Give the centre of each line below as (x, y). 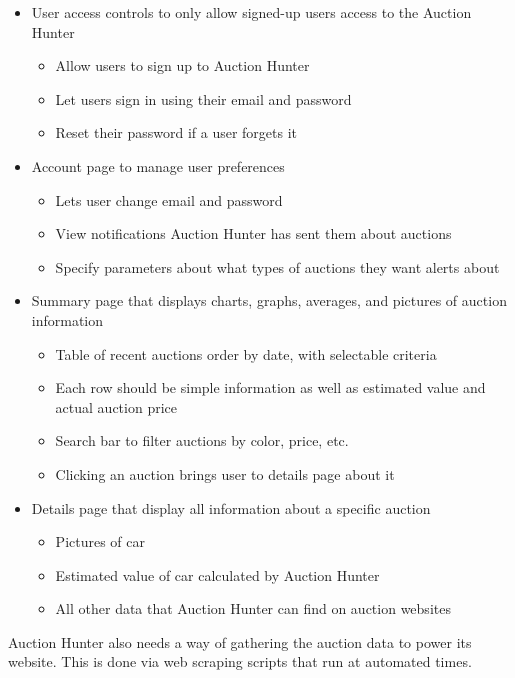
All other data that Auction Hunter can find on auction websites (253, 608)
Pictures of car (100, 541)
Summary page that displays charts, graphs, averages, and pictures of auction (269, 300)
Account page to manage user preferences (158, 165)
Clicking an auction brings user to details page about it (225, 473)
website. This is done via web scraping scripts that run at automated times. (240, 661)
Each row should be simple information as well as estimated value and (270, 387)
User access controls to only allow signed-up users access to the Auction (251, 12)
